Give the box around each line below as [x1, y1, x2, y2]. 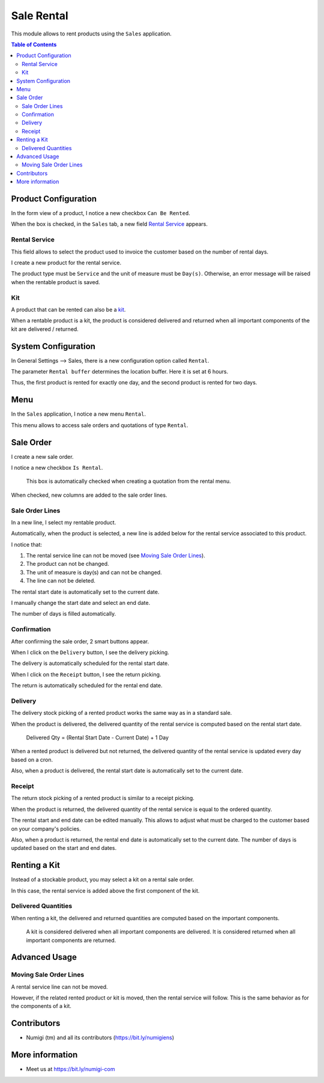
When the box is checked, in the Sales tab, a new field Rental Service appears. [11, 220, 208, 228]
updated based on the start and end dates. [11, 845, 117, 852]
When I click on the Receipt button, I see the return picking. [11, 670, 161, 678]
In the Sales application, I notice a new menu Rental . [11, 410, 146, 417]
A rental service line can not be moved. [11, 983, 108, 990]
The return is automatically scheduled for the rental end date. [11, 682, 163, 689]
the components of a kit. [11, 1003, 72, 1010]
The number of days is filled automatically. [11, 610, 116, 617]
